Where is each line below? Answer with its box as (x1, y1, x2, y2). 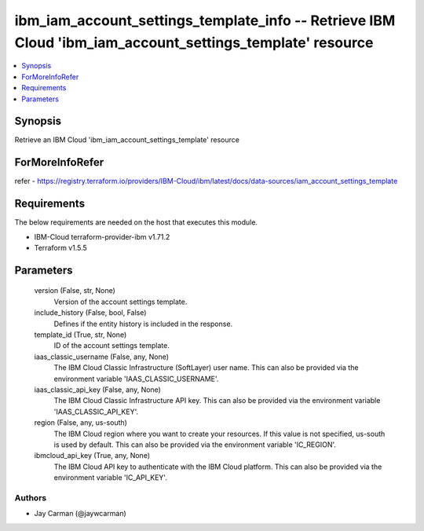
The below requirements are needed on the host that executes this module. (14, 218, 258, 227)
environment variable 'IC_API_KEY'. (53, 473, 168, 482)
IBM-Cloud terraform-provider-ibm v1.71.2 (34, 232, 170, 241)
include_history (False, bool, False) (34, 308, 147, 317)
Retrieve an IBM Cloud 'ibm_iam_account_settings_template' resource (14, 135, 239, 145)
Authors (14, 492, 47, 503)
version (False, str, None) (34, 286, 115, 295)
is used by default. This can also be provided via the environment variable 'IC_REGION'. (53, 440, 337, 449)
